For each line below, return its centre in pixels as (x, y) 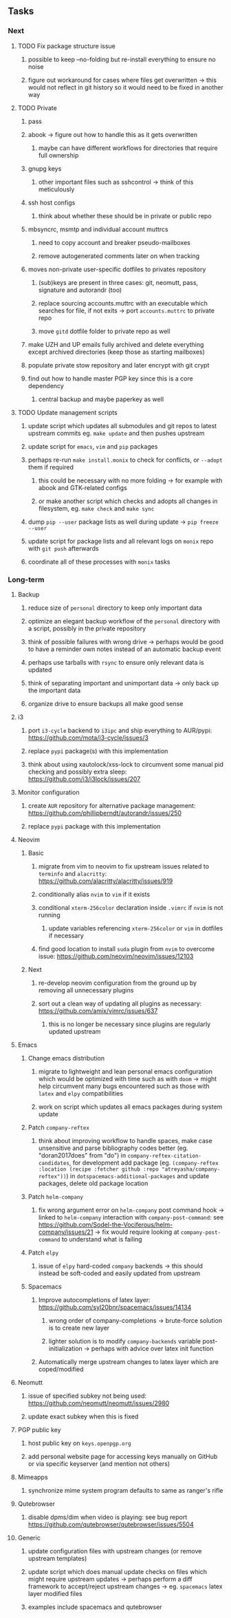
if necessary (66, 935)
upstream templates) (57, 1558)
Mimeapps (33, 1477)
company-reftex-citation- (165, 1156)
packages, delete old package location (93, 1183)
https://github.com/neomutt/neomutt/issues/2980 (99, 1403)
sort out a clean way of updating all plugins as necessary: (120, 1003)
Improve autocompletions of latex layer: (94, 1299)
